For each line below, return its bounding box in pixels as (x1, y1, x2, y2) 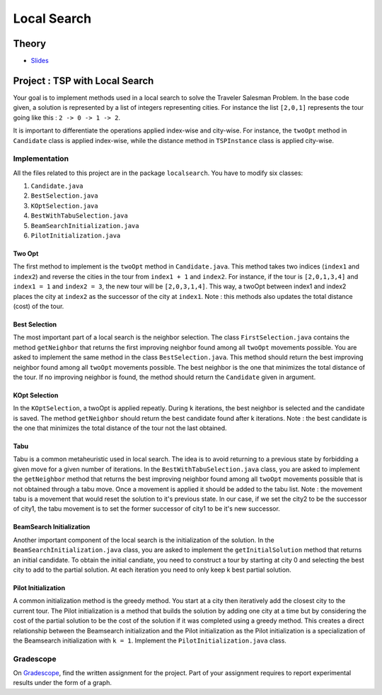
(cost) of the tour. (13, 302, 64, 310)
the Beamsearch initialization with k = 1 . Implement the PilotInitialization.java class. (13, 636, 286, 645)
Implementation (13, 154, 69, 164)
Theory (13, 38, 47, 50)
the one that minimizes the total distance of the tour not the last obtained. (13, 424, 227, 432)
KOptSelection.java (30, 202, 98, 210)
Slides (30, 57, 49, 65)
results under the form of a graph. (13, 679, 112, 687)
